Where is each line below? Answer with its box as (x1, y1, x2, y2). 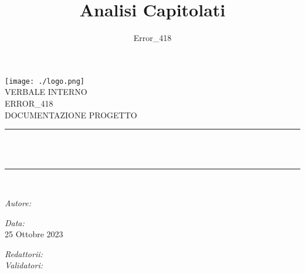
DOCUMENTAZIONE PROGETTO (5, 108, 137, 121)
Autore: (5, 196, 31, 209)
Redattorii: (5, 247, 43, 260)
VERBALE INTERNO (5, 86, 87, 98)
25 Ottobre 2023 (5, 228, 63, 240)
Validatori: (5, 259, 43, 271)
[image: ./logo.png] (5, 77, 85, 86)
